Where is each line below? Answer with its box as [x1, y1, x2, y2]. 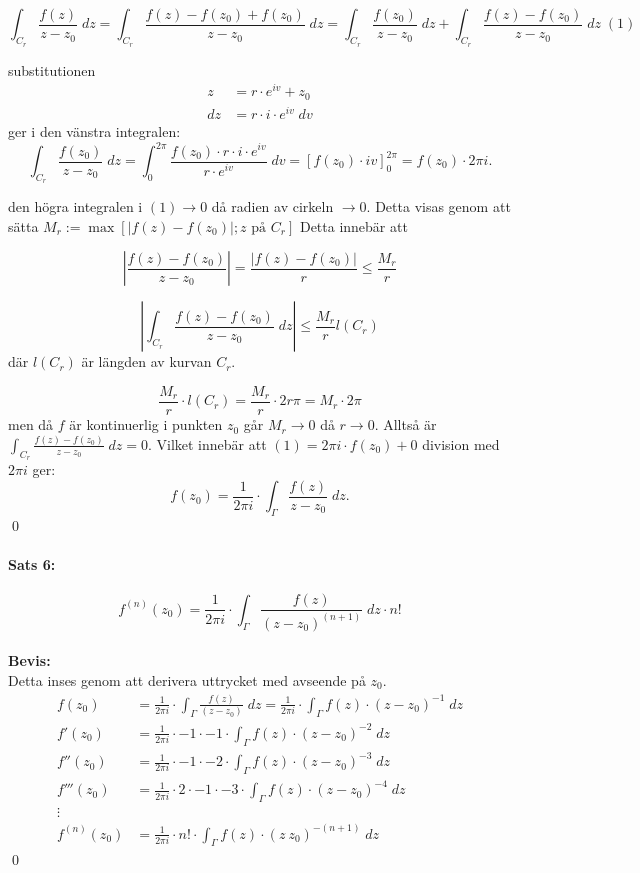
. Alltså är [374, 414, 437, 435]
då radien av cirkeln [211, 196, 334, 217]
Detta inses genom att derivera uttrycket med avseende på [8, 669, 366, 690]
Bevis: [8, 650, 51, 671]
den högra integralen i [8, 196, 143, 217]
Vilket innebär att [156, 433, 267, 454]
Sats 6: [8, 554, 56, 575]
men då [8, 414, 54, 435]
